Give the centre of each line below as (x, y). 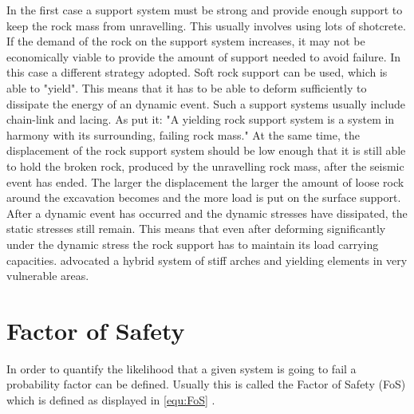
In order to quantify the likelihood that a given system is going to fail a (181, 368)
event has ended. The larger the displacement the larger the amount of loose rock (205, 181)
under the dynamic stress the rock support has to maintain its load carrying (193, 244)
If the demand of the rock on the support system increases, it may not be (186, 41)
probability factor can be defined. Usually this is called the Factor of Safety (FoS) (206, 384)
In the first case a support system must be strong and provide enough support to (205, 10)
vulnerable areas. (48, 276)
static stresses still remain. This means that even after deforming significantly (196, 229)
